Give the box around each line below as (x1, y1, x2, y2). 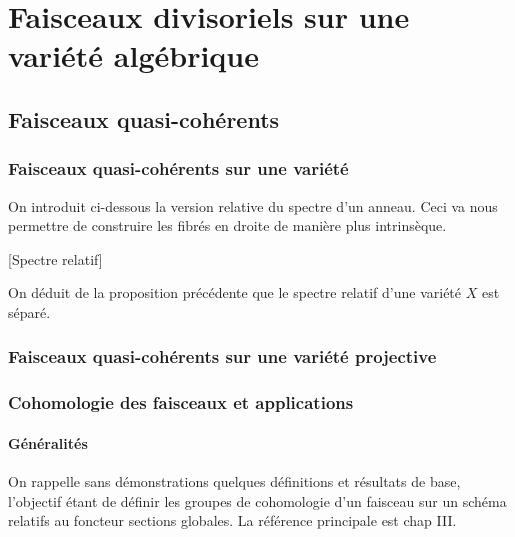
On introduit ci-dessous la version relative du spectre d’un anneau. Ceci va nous (8, 195, 498, 216)
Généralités (8, 432, 88, 453)
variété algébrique (8, 35, 259, 76)
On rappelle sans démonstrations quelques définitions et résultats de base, (8, 471, 461, 492)
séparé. (8, 301, 51, 322)
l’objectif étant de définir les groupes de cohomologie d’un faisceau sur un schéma (8, 490, 507, 511)
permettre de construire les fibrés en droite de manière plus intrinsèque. (8, 215, 447, 236)
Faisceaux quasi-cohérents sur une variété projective (8, 344, 437, 369)
